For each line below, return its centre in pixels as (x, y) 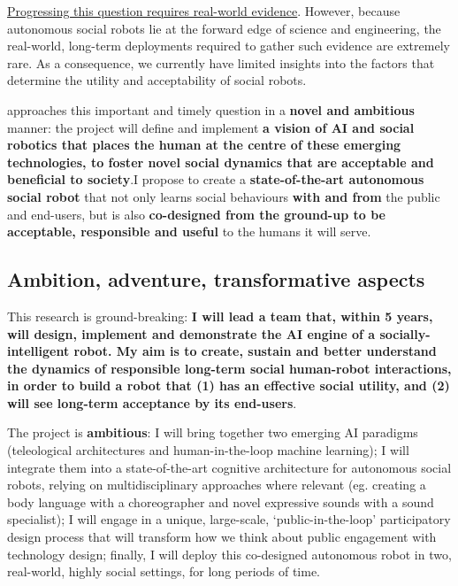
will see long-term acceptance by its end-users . (152, 402)
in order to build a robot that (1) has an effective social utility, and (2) (229, 386)
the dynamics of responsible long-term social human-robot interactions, (229, 368)
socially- (405, 333)
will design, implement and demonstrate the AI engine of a (191, 333)
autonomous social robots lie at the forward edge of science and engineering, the (224, 28)
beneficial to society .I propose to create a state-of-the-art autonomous (216, 179)
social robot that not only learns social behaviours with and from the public (224, 196)
